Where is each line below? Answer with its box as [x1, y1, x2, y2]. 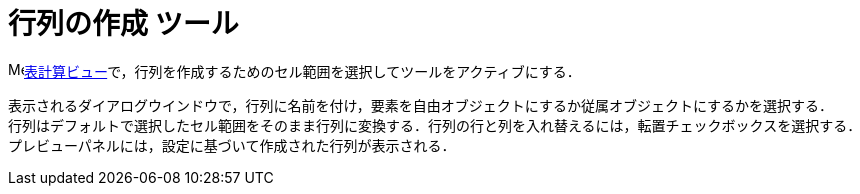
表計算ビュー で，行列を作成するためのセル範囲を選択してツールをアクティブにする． [24, 62, 581, 80]
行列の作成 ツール [8, 7, 239, 41]
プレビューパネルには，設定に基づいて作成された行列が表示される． [8, 136, 456, 154]
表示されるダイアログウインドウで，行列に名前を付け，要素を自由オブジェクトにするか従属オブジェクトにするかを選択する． [8, 96, 834, 114]
